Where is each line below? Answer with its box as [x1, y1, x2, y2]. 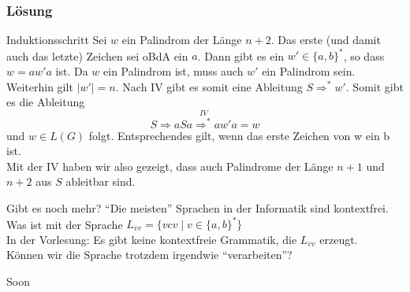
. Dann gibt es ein [197, 47, 285, 64]
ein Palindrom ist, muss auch [103, 62, 244, 79]
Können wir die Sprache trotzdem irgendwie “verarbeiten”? [6, 246, 293, 263]
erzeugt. [319, 231, 358, 247]
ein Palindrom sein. [262, 62, 356, 79]
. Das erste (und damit [270, 31, 381, 48]
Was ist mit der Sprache [6, 216, 123, 232]
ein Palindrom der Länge [121, 31, 242, 48]
